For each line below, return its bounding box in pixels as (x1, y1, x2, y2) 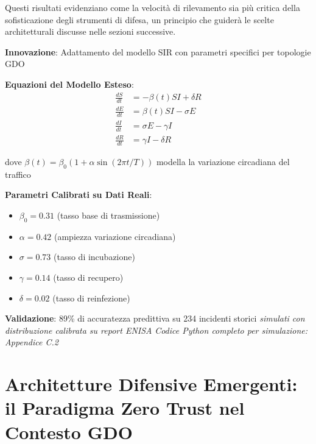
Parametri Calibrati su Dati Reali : (5, 188, 152, 201)
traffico (5, 167, 31, 180)
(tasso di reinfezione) (52, 291, 130, 304)
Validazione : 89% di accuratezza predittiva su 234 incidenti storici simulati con (5, 312, 305, 325)
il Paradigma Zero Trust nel (5, 395, 245, 420)
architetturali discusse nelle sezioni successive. (5, 25, 176, 38)
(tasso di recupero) (53, 271, 124, 284)
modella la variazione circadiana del (156, 155, 290, 168)
